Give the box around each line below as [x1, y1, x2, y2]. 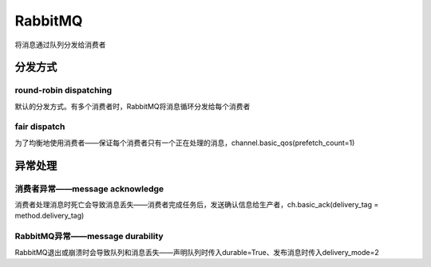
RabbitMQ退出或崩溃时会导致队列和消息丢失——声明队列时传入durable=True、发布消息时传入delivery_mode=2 [14, 247, 379, 257]
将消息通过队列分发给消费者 [14, 40, 106, 49]
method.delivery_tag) [14, 211, 85, 221]
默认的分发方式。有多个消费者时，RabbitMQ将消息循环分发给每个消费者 [14, 101, 251, 111]
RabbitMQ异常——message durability [14, 231, 164, 242]
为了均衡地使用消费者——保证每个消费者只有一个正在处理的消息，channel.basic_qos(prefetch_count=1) [14, 138, 355, 147]
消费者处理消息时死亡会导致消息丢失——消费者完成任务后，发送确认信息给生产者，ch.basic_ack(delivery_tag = [14, 200, 379, 209]
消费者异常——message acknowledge [14, 183, 164, 194]
